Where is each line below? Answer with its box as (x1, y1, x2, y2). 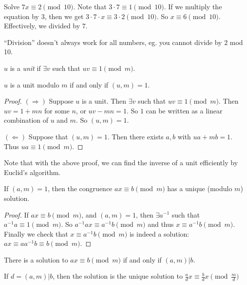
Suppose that (28, 131, 68, 141)
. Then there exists (107, 131, 164, 141)
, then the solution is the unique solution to (53, 271, 183, 281)
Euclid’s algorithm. (4, 167, 61, 177)
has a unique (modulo (167, 183, 232, 194)
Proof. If (4, 209, 29, 219)
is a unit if (10, 63, 41, 73)
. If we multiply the (164, 1, 222, 11)
